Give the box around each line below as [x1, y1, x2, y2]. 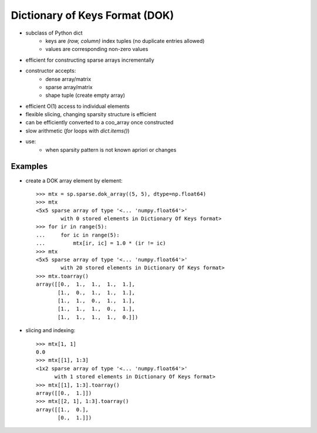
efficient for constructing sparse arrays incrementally [25, 56, 155, 63]
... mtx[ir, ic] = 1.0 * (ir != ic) [36, 240, 167, 246]
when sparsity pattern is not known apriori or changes [45, 146, 177, 153]
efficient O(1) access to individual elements [25, 103, 130, 110]
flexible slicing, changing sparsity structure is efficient [25, 111, 157, 118]
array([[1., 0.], [36, 406, 89, 413]
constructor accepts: [25, 67, 76, 75]
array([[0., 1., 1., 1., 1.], [36, 281, 135, 287]
